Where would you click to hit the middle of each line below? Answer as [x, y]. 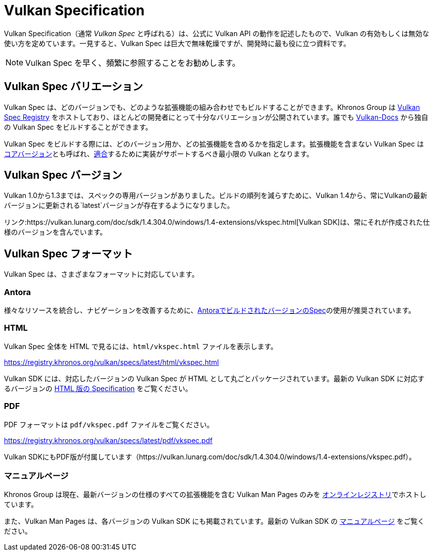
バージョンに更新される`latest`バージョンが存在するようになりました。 [119, 205]
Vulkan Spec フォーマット [68, 253]
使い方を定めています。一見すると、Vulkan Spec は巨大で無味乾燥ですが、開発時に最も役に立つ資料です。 [177, 43]
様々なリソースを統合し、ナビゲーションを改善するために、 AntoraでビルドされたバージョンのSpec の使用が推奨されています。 [210, 310]
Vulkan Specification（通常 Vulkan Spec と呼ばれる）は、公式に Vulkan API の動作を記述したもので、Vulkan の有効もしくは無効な [217, 33]
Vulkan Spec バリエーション [74, 87]
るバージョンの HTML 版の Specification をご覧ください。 [98, 388]
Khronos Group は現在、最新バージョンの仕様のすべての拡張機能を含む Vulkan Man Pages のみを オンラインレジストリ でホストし [215, 495]
